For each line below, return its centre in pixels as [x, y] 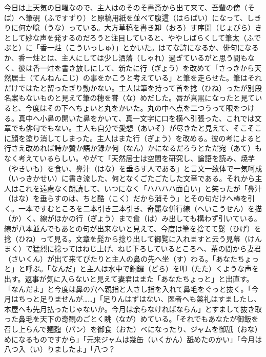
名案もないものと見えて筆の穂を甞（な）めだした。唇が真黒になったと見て [130, 98]
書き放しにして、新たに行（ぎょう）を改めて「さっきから [158, 67]
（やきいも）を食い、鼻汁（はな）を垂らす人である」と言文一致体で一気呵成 [133, 168]
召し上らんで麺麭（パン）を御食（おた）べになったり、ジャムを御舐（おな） [133, 329]
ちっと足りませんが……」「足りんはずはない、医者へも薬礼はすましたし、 [140, 299]
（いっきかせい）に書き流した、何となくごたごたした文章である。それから [130, 178]
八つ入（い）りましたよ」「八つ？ [60, 349]
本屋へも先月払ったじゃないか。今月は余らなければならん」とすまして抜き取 [133, 309]
